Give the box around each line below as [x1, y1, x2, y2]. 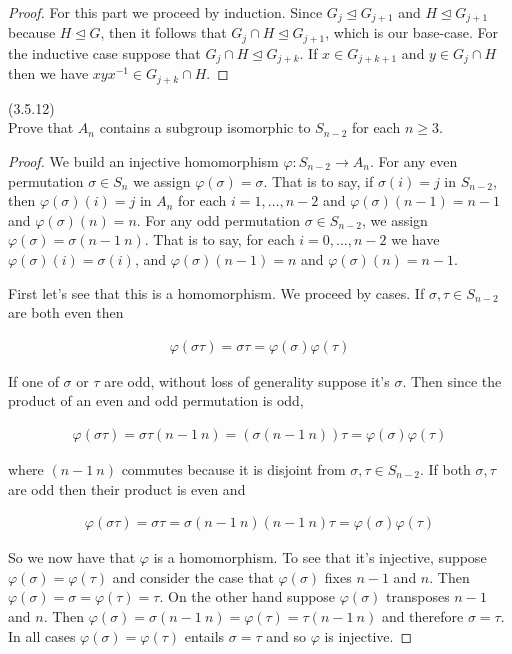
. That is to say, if [263, 170, 374, 191]
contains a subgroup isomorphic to [99, 117, 311, 138]
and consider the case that [112, 566, 274, 587]
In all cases [8, 625, 76, 646]
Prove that [8, 117, 74, 138]
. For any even [369, 151, 458, 171]
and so [266, 625, 306, 646]
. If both [419, 459, 471, 479]
